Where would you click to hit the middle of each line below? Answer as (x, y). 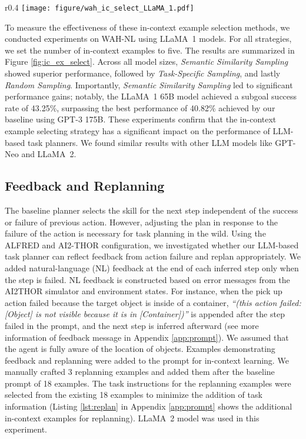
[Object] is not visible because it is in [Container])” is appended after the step (145, 314)
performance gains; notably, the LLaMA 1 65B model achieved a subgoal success (151, 96)
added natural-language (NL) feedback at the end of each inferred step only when (152, 267)
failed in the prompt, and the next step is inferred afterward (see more (132, 325)
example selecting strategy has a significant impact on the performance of (137, 131)
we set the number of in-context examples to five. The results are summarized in (150, 50)
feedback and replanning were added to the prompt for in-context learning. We (147, 360)
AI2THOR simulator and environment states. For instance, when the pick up (144, 291)
